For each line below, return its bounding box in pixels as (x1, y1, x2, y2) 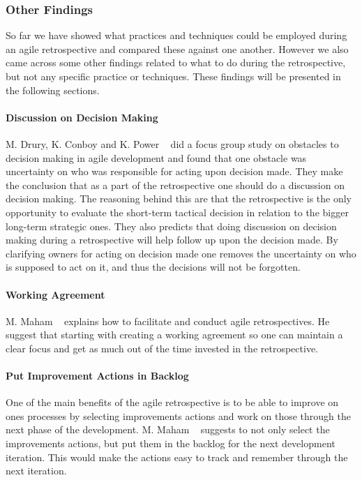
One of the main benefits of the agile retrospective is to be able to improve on (6, 395, 339, 410)
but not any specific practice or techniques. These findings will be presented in (6, 69, 341, 83)
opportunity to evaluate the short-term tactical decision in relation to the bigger (6, 204, 349, 219)
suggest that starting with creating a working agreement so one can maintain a (6, 327, 343, 342)
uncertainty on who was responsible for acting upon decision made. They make (6, 164, 343, 179)
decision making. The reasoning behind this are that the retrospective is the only (6, 191, 352, 206)
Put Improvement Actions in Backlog (6, 368, 189, 383)
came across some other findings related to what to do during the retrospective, (6, 55, 346, 70)
